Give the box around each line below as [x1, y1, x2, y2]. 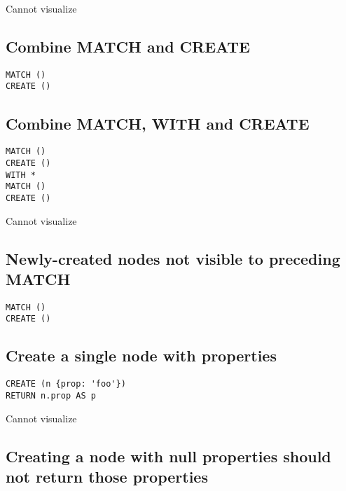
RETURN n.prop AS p [6, 390, 96, 401]
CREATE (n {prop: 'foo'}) [6, 379, 126, 389]
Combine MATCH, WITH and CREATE [6, 112, 310, 134]
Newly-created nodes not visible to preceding [6, 247, 340, 269]
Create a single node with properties [6, 345, 277, 366]
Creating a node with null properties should [6, 445, 331, 466]
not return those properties [6, 465, 208, 487]
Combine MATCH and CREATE [6, 35, 250, 57]
